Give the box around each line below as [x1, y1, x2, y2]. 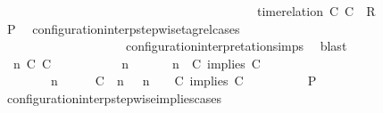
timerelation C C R [256, 2, 376, 20]
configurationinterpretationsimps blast [125, 36, 347, 55]
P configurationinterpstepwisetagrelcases [6, 19, 240, 37]
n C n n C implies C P [50, 71, 317, 90]
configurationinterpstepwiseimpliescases [6, 88, 222, 107]
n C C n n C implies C [12, 53, 261, 72]
